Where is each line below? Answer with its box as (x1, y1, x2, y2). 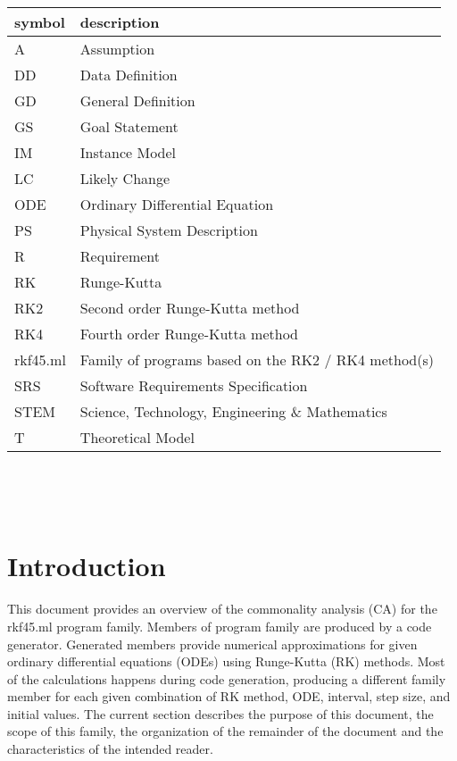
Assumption (79, 38, 155, 59)
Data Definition (79, 64, 178, 85)
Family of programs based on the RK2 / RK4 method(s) (79, 349, 434, 370)
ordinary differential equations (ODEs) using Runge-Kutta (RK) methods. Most (7, 652, 445, 671)
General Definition (79, 90, 195, 111)
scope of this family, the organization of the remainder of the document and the (7, 722, 444, 740)
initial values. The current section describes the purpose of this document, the (7, 704, 434, 723)
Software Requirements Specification (79, 375, 308, 396)
